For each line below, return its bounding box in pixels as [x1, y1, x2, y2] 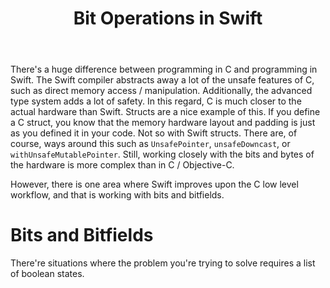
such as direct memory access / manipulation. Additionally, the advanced [10, 85, 313, 97]
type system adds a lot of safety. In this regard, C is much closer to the [10, 95, 302, 107]
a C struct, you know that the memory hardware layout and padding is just [10, 117, 316, 129]
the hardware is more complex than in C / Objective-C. [10, 159, 235, 171]
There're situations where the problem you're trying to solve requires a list [10, 257, 316, 269]
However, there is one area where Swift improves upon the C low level [10, 178, 299, 191]
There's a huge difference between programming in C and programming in [10, 63, 318, 76]
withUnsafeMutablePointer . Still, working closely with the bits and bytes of [10, 148, 315, 161]
